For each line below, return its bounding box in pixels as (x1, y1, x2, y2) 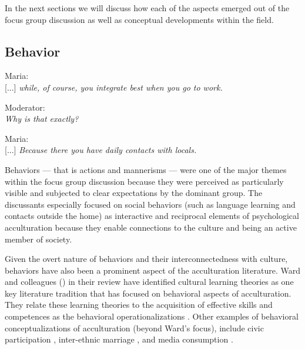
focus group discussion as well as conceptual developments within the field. (5, 13, 274, 25)
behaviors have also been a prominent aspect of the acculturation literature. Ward (5, 264, 300, 276)
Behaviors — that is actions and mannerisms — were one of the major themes (5, 163, 287, 175)
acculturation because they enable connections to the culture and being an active (5, 221, 297, 233)
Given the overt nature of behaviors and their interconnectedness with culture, (5, 252, 288, 265)
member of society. (5, 232, 72, 245)
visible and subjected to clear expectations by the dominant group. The (5, 187, 263, 199)
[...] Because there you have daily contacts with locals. (5, 144, 197, 156)
